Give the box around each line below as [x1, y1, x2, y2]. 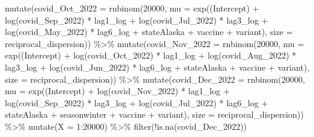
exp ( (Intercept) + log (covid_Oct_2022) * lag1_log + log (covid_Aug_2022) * [5, 49, 296, 62]
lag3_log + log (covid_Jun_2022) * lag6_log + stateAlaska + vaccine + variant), [5, 60, 310, 73]
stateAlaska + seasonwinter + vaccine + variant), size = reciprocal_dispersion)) [5, 108, 304, 121]
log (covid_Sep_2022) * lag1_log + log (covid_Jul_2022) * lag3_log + [5, 13, 269, 26]
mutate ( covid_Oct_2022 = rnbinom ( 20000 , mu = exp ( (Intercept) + [5, 2, 260, 14]
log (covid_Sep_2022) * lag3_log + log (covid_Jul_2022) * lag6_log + [5, 96, 269, 109]
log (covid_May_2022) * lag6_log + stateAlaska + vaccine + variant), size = [5, 25, 293, 38]
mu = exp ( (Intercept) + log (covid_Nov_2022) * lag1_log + [5, 84, 230, 97]
